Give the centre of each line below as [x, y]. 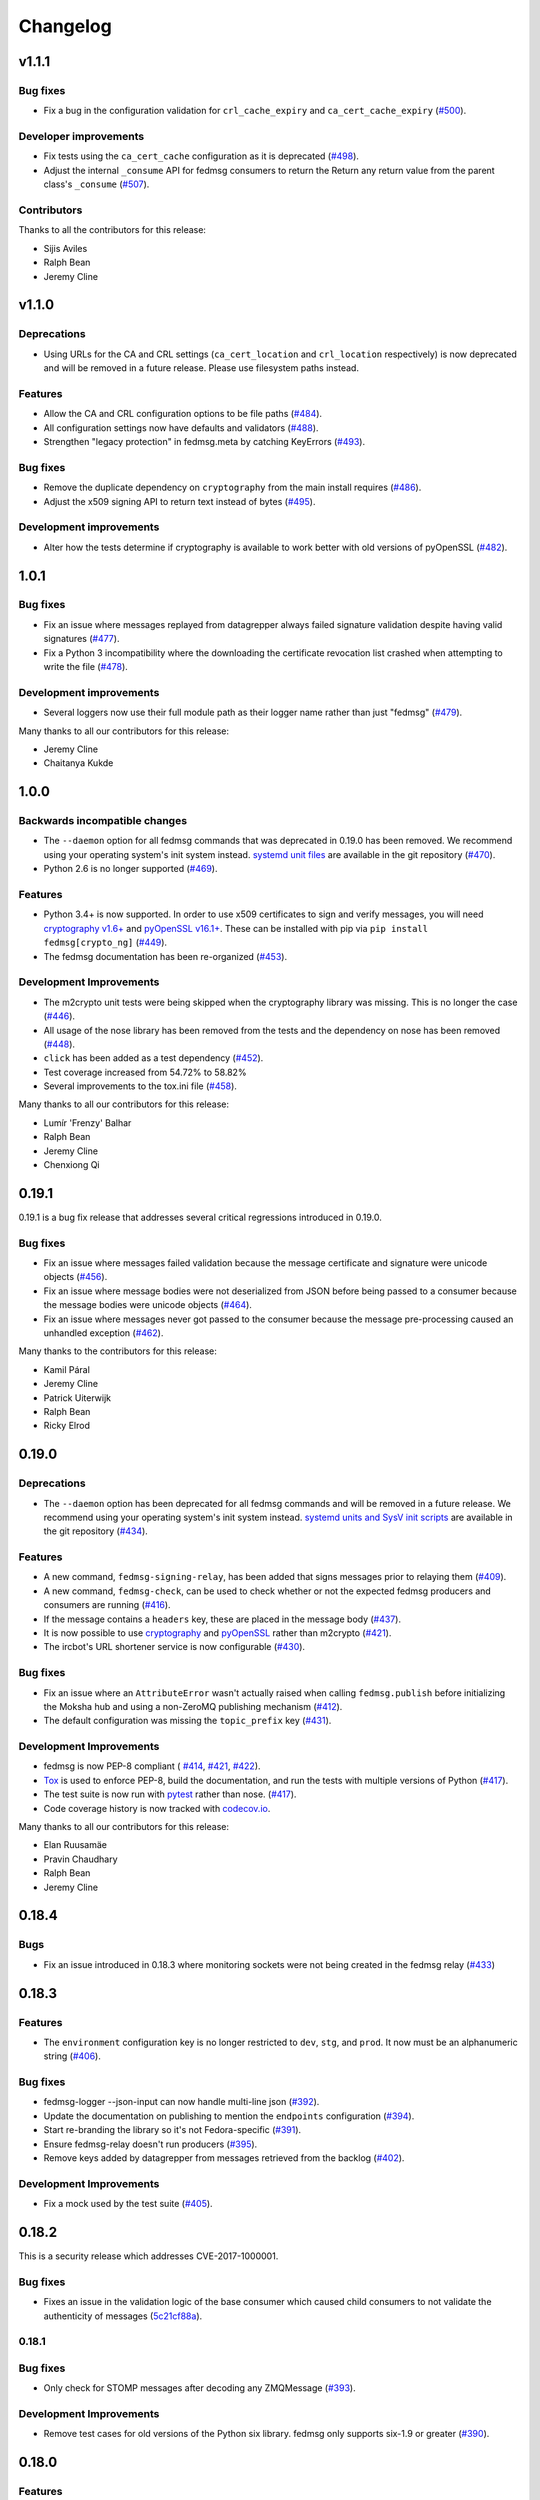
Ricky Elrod [66, 1426]
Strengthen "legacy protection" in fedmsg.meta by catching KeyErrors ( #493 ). [204, 442]
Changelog [65, 26]
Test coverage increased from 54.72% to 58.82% [145, 1072]
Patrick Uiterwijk [77, 1397]
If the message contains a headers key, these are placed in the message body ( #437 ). [222, 1619]
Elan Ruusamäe [75, 1845]
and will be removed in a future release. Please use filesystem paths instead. [201, 368]
